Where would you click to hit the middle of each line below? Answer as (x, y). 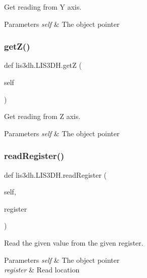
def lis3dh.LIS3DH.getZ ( (43, 65)
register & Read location (42, 270)
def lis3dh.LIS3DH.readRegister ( (56, 174)
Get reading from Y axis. (43, 7)
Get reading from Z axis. (42, 116)
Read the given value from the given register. (74, 242)
